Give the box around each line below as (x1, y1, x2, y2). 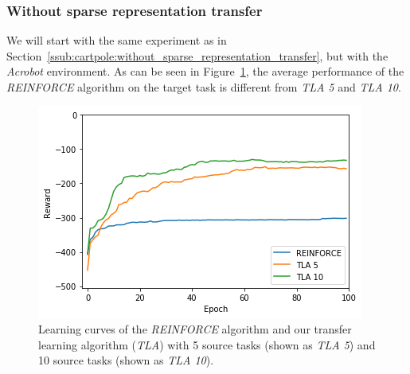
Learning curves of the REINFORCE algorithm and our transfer (38, 321, 352, 337)
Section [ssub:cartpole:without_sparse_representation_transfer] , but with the (6, 47, 389, 64)
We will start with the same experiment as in (6, 32, 227, 49)
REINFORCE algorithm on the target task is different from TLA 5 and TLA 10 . (6, 79, 401, 95)
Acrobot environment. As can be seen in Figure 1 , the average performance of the (6, 63, 404, 80)
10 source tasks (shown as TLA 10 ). (38, 352, 214, 368)
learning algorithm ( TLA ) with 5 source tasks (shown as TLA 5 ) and (38, 336, 376, 353)
